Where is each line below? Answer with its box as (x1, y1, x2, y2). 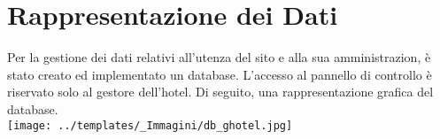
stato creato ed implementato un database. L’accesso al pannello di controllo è (7, 65, 432, 83)
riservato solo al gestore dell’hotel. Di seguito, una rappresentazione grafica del (7, 82, 434, 101)
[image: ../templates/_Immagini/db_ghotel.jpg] (7, 119, 293, 132)
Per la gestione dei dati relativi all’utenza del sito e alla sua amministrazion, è (7, 48, 431, 66)
